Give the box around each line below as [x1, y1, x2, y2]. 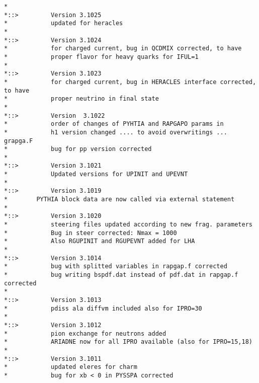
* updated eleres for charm [4, 363, 137, 371]
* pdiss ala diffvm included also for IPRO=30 [4, 304, 202, 312]
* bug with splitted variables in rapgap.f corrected [4, 263, 227, 270]
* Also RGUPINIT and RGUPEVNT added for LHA [4, 238, 195, 245]
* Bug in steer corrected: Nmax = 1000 [4, 229, 177, 237]
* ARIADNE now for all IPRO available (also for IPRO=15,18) [4, 338, 252, 346]
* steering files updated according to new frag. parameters [4, 221, 252, 228]
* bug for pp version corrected [4, 145, 152, 153]
